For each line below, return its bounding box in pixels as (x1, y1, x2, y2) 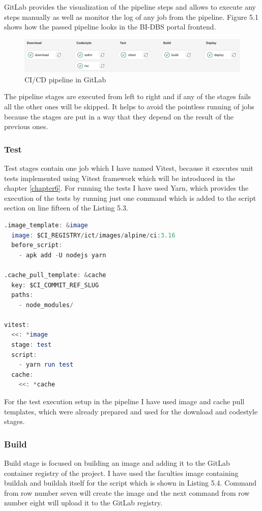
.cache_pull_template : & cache (4, 271, 106, 279)
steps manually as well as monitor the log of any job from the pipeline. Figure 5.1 (4, 11, 258, 22)
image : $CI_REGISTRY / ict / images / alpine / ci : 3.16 (11, 231, 176, 239)
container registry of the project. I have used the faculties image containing (4, 467, 239, 478)
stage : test (11, 341, 52, 349)
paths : (11, 291, 34, 299)
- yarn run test (18, 361, 74, 369)
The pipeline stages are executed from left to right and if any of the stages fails (4, 91, 251, 102)
